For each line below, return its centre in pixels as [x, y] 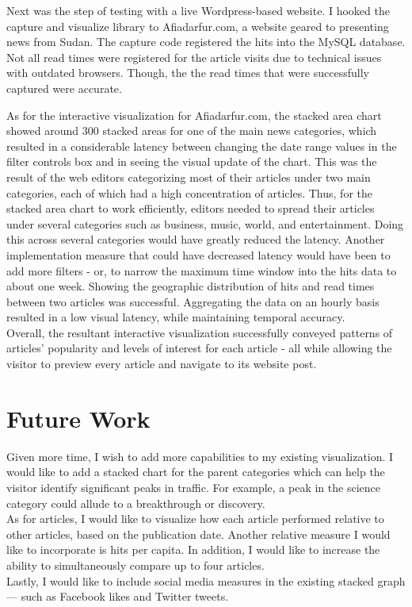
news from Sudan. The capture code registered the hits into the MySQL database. [206, 42]
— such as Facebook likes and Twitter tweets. [118, 596]
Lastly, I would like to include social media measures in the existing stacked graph [206, 580]
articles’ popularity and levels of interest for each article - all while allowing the [199, 348]
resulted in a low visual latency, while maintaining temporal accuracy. [176, 317]
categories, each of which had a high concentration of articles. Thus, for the [189, 192]
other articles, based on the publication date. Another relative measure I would [198, 534]
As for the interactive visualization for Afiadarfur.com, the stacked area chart [194, 115]
